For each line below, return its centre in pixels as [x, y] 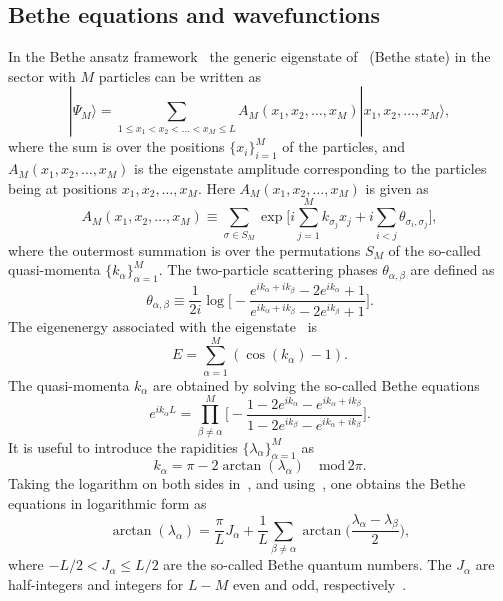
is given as [397, 187]
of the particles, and [343, 146]
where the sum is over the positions [116, 146]
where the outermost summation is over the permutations [184, 249]
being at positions [63, 187]
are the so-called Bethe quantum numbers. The [307, 564]
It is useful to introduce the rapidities [123, 446]
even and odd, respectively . [319, 583]
